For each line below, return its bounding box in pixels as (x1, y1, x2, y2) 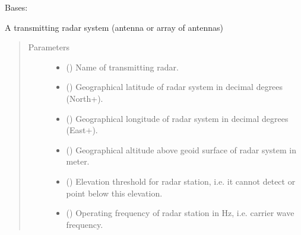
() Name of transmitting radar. (66, 60, 179, 73)
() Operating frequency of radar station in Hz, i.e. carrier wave (66, 207, 294, 219)
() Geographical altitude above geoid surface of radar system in (66, 143, 297, 156)
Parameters (28, 41, 69, 53)
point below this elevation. (66, 186, 163, 199)
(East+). (66, 124, 98, 136)
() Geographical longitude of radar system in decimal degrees (66, 112, 289, 124)
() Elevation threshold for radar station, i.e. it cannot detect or (66, 175, 296, 187)
